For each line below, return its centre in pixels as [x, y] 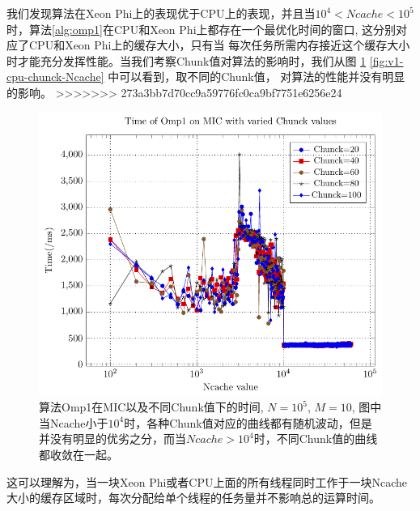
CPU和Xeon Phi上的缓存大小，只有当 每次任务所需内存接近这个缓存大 [214, 45]
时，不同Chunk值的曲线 [316, 439]
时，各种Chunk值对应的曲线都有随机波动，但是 [248, 422]
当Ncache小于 [74, 422]
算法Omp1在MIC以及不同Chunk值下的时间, [151, 407]
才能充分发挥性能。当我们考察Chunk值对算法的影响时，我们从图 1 [192, 60]
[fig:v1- [386, 60]
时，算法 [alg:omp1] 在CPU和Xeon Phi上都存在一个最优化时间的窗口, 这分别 [202, 29]
